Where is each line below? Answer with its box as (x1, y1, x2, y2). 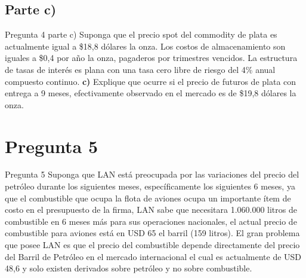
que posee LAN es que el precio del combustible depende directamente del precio (5, 239, 300, 251)
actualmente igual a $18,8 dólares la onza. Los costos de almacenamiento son (5, 39, 286, 52)
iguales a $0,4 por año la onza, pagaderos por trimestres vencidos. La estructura (5, 51, 298, 64)
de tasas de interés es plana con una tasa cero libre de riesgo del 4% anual (5, 63, 276, 75)
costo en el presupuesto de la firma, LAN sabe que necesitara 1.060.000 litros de (5, 203, 297, 216)
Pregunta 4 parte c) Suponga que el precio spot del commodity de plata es (5, 28, 277, 41)
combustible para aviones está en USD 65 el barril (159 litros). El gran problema (5, 227, 300, 239)
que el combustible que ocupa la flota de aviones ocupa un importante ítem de (5, 191, 291, 204)
